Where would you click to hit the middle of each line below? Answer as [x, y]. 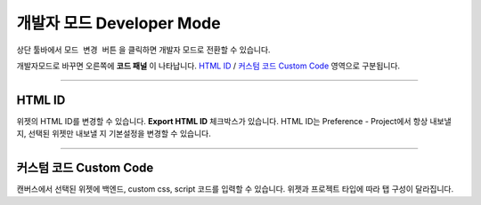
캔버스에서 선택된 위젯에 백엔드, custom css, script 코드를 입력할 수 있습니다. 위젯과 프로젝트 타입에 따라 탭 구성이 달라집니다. [235, 189]
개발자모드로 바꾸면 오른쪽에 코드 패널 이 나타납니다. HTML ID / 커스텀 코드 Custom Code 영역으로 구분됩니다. [208, 66]
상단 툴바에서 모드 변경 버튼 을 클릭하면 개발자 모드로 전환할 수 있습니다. [143, 50]
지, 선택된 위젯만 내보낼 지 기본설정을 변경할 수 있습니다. [114, 134]
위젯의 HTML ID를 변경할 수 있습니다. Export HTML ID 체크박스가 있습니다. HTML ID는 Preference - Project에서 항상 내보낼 [234, 121]
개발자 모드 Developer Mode [119, 23]
